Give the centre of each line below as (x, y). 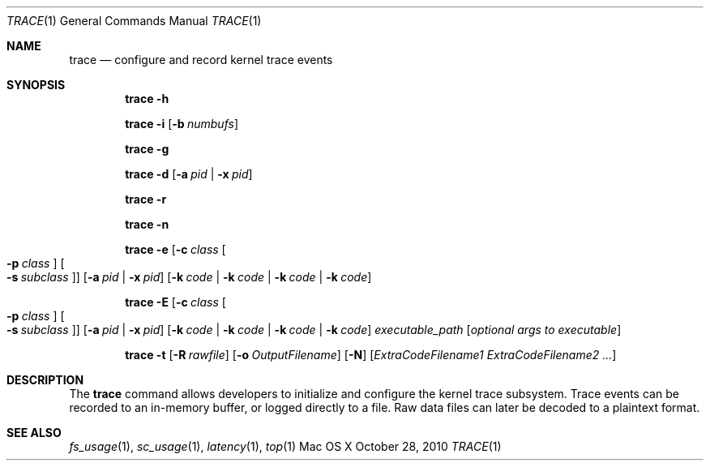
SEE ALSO (34, 433)
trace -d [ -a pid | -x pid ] (189, 174)
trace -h (147, 99)
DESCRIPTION (45, 380)
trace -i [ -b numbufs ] (182, 124)
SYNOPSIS (36, 85)
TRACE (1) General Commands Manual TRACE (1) (134, 21)
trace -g (147, 149)
